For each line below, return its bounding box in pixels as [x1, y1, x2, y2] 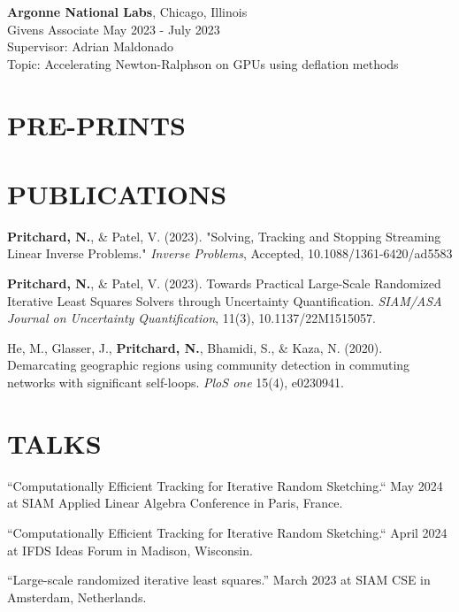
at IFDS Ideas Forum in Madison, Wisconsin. [7, 540, 253, 559]
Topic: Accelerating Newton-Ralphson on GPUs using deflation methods [7, 54, 399, 73]
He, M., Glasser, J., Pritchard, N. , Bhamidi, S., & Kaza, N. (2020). [7, 338, 383, 356]
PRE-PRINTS [7, 106, 186, 142]
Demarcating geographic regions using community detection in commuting [7, 356, 410, 374]
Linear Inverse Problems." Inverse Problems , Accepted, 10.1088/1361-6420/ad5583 [7, 244, 453, 263]
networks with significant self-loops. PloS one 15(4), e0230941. [7, 373, 344, 392]
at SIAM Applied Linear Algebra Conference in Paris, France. [7, 493, 343, 512]
